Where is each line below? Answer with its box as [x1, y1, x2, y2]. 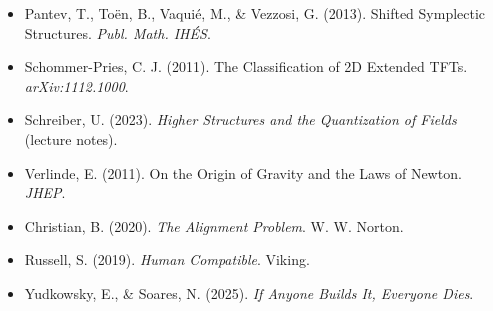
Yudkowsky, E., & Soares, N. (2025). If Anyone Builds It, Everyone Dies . [24, 282, 474, 303]
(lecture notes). [24, 128, 118, 149]
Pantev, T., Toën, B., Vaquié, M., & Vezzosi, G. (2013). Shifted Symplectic [24, 3, 486, 23]
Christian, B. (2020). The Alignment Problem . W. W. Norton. [24, 215, 404, 236]
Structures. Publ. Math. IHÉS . [24, 22, 211, 43]
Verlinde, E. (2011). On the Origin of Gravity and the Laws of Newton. [24, 162, 462, 183]
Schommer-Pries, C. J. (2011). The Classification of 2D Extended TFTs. [24, 56, 468, 77]
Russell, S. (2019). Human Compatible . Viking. [24, 249, 310, 270]
